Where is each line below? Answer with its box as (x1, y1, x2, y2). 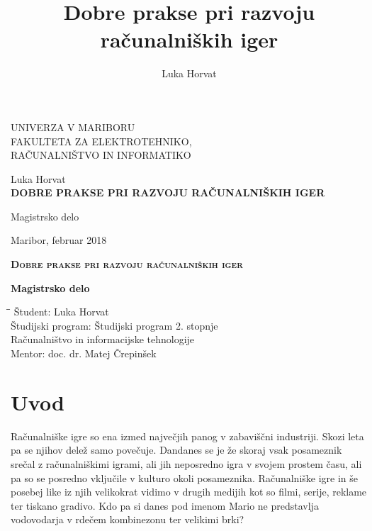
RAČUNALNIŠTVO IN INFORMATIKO (11, 147, 191, 162)
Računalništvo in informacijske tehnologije (11, 332, 195, 347)
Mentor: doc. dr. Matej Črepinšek (11, 346, 157, 361)
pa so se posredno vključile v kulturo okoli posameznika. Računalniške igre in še (11, 470, 358, 485)
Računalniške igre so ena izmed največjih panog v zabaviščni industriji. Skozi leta (11, 428, 364, 443)
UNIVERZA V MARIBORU (11, 119, 135, 134)
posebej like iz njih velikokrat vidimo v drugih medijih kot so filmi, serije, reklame (11, 484, 367, 499)
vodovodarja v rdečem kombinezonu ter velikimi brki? (11, 512, 244, 527)
